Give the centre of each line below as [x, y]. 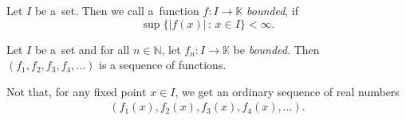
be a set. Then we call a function [117, 10]
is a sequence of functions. [163, 65]
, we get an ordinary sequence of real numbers [287, 91]
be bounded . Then [276, 49]
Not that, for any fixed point [77, 91]
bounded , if [273, 10]
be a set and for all [82, 49]
